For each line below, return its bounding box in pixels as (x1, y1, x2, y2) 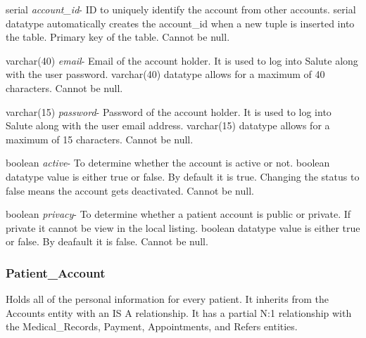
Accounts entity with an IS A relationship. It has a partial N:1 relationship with (6, 305, 352, 320)
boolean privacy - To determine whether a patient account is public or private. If (6, 207, 351, 221)
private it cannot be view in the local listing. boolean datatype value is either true (6, 220, 360, 235)
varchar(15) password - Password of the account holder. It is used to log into (6, 104, 332, 119)
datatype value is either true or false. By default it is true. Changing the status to (6, 169, 360, 183)
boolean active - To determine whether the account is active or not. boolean (6, 155, 330, 170)
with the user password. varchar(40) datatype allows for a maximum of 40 (6, 67, 325, 82)
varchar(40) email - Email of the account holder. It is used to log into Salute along (6, 53, 358, 67)
